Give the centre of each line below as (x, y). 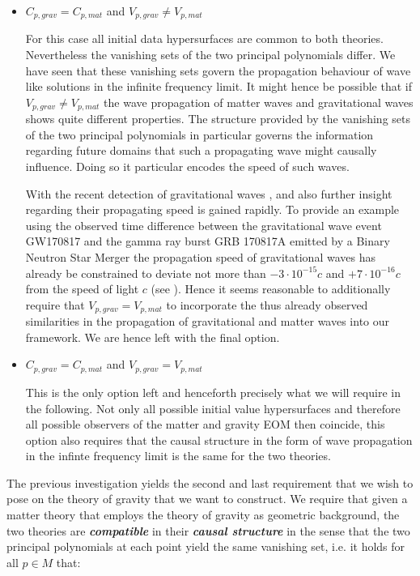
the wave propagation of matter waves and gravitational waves (259, 102)
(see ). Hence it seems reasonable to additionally (271, 289)
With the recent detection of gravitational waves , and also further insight (209, 193)
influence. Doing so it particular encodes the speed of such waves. (187, 166)
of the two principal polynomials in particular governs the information (199, 134)
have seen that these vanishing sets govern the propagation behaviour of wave (218, 70)
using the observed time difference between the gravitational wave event (204, 225)
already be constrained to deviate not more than (146, 273)
